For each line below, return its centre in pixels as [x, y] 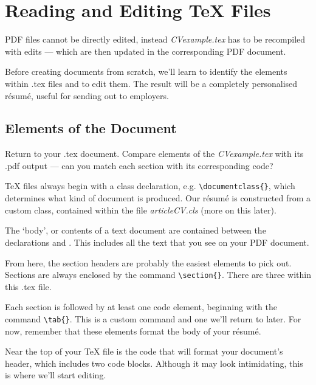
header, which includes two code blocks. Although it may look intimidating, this [154, 363]
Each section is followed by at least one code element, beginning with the [141, 307]
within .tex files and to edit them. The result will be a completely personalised [151, 83]
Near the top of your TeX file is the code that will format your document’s [144, 351]
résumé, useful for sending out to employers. [87, 95]
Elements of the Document [91, 128]
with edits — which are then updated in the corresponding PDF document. [146, 51]
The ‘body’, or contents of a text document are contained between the [136, 230]
